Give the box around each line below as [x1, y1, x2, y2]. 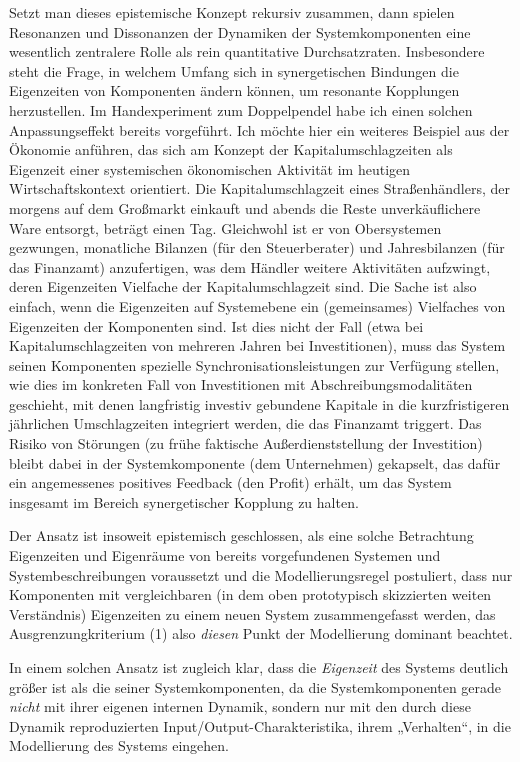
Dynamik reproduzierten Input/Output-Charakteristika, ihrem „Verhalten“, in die [9, 715, 511, 736]
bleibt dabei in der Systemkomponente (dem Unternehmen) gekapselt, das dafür [9, 452, 501, 473]
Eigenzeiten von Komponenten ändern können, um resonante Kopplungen [9, 80, 460, 101]
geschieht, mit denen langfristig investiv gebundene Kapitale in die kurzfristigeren [9, 393, 510, 414]
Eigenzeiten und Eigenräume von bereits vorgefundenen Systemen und [9, 545, 441, 566]
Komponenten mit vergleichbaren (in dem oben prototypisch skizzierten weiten [9, 584, 492, 605]
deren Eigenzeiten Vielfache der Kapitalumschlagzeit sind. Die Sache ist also [9, 276, 477, 297]
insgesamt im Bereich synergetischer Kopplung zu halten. [9, 491, 359, 512]
